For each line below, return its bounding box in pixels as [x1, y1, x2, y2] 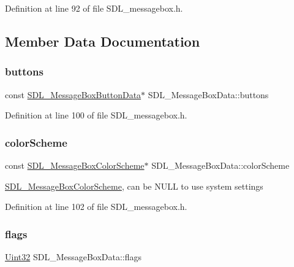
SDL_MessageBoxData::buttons [148, 88, 269, 101]
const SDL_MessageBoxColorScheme [5, 159, 145, 171]
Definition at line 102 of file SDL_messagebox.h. [5, 200, 187, 213]
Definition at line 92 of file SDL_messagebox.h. [5, 2, 183, 14]
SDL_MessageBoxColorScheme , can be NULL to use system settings [5, 179, 263, 192]
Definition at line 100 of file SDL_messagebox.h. [5, 109, 187, 122]
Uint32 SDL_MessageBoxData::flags [5, 250, 142, 263]
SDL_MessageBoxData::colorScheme [151, 159, 290, 171]
